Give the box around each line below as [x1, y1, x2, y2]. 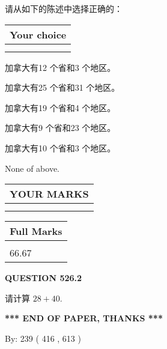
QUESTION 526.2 [5, 272, 82, 284]
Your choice [10, 27, 67, 41]
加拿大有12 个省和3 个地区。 [5, 61, 116, 73]
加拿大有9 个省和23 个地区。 [5, 121, 116, 134]
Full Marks [10, 224, 62, 238]
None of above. [5, 162, 59, 174]
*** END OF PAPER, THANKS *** [5, 312, 163, 324]
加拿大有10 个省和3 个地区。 [5, 141, 116, 154]
